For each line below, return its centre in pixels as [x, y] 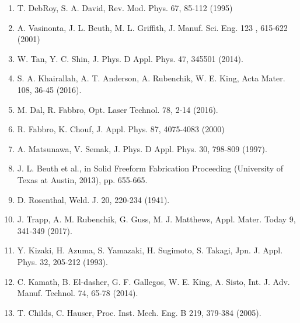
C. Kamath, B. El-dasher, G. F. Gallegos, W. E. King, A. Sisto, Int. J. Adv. [154, 281]
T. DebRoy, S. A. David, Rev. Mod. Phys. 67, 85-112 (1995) [125, 8]
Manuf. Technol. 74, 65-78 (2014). [78, 293]
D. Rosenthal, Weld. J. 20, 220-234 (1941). [93, 199]
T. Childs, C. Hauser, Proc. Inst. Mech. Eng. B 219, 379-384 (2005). [139, 312]
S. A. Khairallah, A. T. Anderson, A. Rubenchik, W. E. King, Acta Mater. [151, 78]
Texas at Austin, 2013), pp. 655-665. [82, 179]
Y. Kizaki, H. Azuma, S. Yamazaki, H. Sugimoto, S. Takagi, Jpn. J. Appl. [150, 250]
